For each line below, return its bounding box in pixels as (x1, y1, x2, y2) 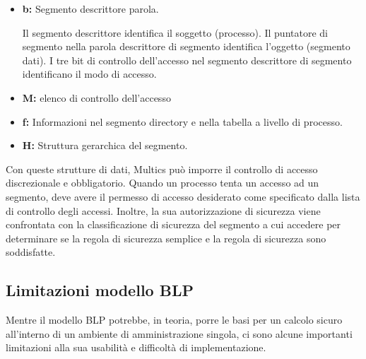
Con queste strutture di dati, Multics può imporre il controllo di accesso (6, 161, 318, 176)
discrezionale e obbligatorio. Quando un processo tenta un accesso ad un (6, 175, 319, 190)
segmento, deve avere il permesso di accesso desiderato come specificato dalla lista (6, 189, 360, 204)
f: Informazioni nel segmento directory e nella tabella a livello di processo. (22, 114, 343, 129)
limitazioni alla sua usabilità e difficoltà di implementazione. (6, 340, 266, 355)
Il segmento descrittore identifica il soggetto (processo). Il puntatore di (22, 25, 328, 40)
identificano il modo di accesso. (22, 66, 157, 81)
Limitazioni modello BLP (6, 279, 194, 301)
